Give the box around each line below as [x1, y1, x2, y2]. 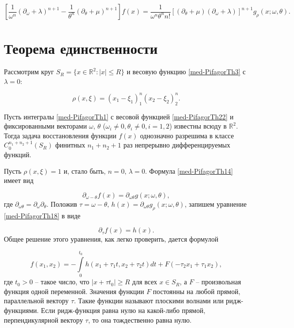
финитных [55, 140, 86, 150]
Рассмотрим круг [4, 66, 54, 77]
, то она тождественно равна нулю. [88, 314, 192, 325]
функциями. [4, 305, 39, 315]
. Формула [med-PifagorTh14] [145, 165, 233, 176]
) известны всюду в [169, 121, 227, 131]
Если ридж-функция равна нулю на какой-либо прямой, [41, 305, 206, 315]
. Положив [46, 198, 77, 209]
